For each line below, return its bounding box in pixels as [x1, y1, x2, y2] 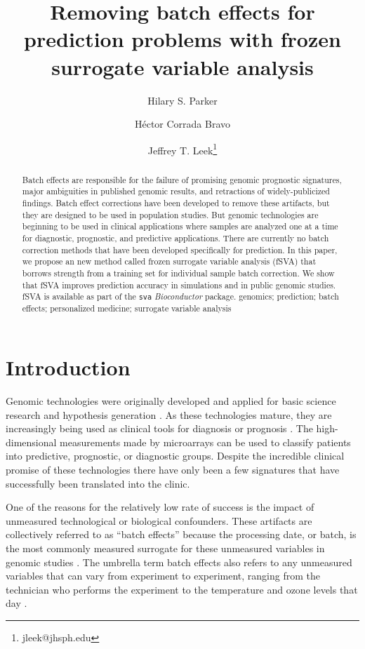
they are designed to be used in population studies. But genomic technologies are [22, 208, 319, 220]
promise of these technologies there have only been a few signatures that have [6, 462, 340, 476]
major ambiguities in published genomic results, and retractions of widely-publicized [22, 185, 330, 197]
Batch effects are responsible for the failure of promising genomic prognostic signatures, [22, 173, 342, 185]
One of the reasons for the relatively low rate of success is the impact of [6, 500, 314, 514]
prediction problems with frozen [24, 25, 341, 53]
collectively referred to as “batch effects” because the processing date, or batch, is [6, 527, 357, 542]
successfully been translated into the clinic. [6, 476, 190, 490]
